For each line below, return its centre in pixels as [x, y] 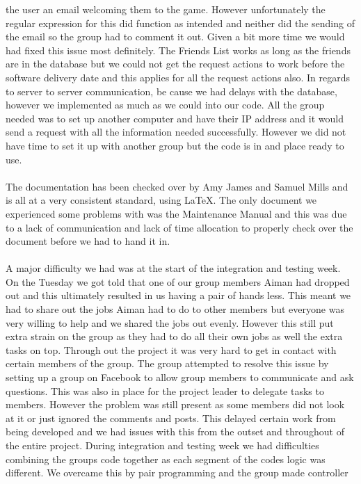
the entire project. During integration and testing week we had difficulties [162, 445]
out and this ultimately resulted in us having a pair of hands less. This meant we [178, 295]
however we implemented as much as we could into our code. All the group [165, 105]
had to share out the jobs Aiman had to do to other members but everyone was [175, 309]
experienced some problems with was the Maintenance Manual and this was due [176, 213]
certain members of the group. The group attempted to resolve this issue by [167, 363]
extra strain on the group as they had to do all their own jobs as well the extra [174, 336]
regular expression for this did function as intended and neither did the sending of [180, 23]
